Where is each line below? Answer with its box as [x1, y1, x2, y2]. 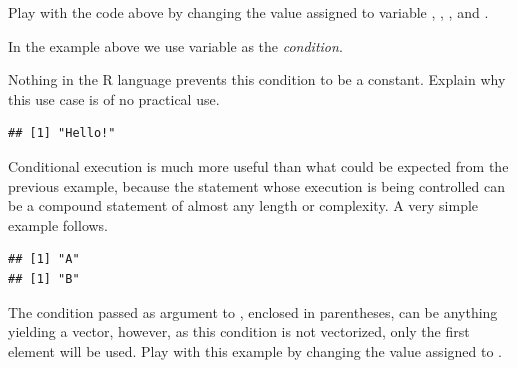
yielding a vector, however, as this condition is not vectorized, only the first [8, 321, 470, 342]
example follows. [8, 214, 109, 235]
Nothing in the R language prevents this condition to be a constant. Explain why [8, 69, 506, 90]
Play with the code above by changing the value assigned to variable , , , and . [8, 2, 489, 22]
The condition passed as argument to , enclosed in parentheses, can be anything [8, 301, 498, 322]
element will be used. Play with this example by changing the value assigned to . [8, 340, 502, 361]
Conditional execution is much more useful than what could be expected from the [8, 155, 509, 176]
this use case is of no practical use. [8, 88, 220, 109]
